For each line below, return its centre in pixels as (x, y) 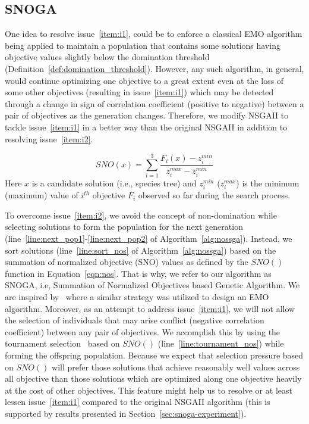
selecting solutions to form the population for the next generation (124, 227)
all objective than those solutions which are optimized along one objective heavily (153, 378)
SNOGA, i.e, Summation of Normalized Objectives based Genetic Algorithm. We (152, 285)
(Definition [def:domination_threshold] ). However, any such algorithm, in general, (154, 68)
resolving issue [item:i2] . (49, 138)
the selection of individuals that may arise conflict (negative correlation (135, 320)
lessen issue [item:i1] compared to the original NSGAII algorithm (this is (138, 402)
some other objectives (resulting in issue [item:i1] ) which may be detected (139, 92)
